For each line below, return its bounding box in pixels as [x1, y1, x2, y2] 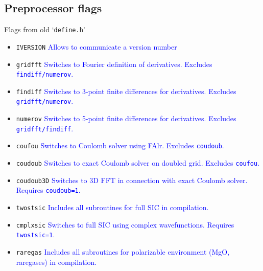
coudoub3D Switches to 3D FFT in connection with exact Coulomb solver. [16, 174, 248, 185]
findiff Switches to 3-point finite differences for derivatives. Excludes [16, 85, 236, 96]
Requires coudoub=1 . [16, 185, 81, 195]
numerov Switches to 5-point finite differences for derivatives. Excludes [16, 113, 236, 124]
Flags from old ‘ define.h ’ [4, 24, 85, 35]
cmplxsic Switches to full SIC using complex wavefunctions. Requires [16, 219, 234, 230]
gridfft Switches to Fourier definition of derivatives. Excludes [16, 58, 212, 69]
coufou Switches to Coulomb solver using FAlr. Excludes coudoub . [16, 140, 224, 151]
